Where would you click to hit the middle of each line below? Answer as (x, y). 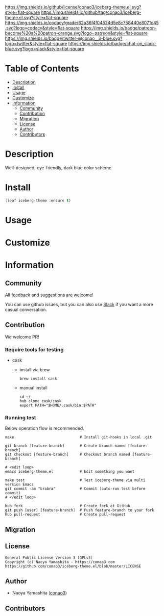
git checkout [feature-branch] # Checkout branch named (68, 455)
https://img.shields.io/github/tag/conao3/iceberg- (91, 12)
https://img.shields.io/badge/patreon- (119, 28)
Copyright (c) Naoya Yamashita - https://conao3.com (60, 562)
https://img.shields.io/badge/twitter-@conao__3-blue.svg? (64, 38)
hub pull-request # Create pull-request (65, 514)
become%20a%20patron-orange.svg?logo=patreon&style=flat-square (76, 33)
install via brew (35, 370)
